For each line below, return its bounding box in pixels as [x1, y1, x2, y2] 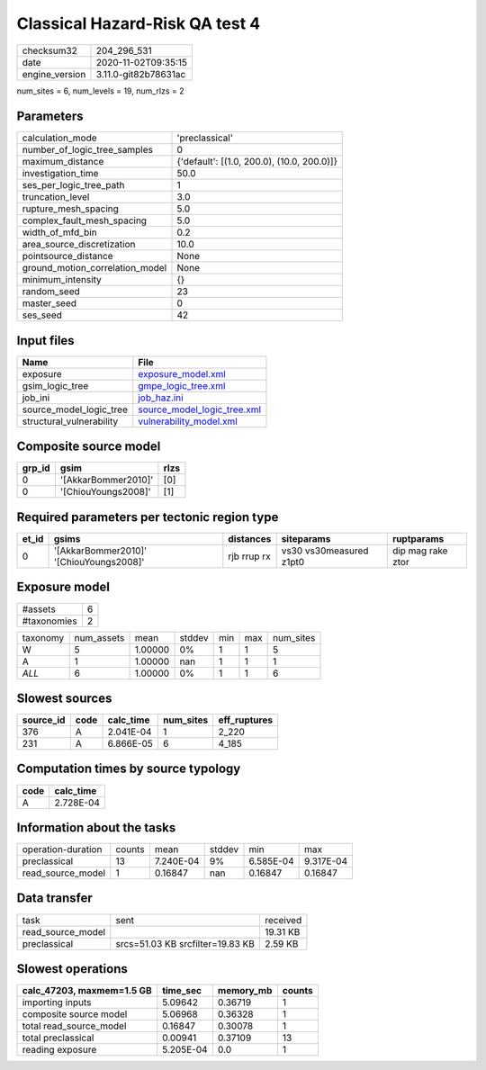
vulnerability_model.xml [138, 415, 238, 427]
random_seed [22, 285, 80, 298]
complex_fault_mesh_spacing [22, 214, 148, 227]
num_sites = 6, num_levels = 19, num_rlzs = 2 [16, 85, 184, 96]
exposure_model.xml [138, 367, 227, 380]
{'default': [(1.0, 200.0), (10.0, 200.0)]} [176, 156, 337, 168]
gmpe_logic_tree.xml [138, 379, 226, 391]
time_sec [162, 985, 202, 997]
